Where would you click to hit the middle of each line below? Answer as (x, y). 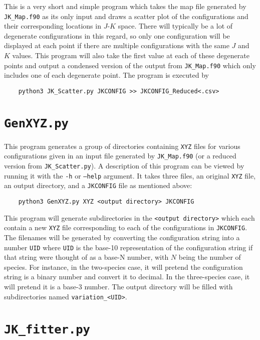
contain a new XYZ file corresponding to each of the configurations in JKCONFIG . (126, 227)
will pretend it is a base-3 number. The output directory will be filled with (118, 287)
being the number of (210, 257)
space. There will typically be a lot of (175, 26)
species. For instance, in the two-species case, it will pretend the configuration (123, 267)
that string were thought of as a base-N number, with (86, 257)
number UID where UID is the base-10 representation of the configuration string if (128, 247)
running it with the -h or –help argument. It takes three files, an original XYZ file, (130, 175)
